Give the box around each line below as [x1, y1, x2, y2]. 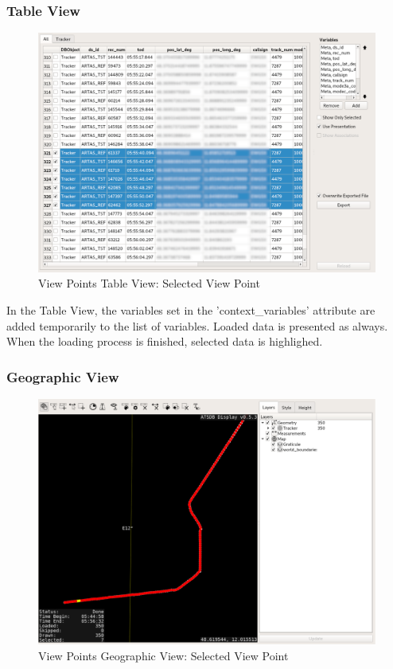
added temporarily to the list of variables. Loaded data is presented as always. [6, 317, 388, 334]
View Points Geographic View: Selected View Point [38, 647, 289, 664]
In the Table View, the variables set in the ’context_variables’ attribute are [6, 302, 375, 319]
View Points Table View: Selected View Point [38, 275, 260, 291]
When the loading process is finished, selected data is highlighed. [6, 333, 323, 350]
